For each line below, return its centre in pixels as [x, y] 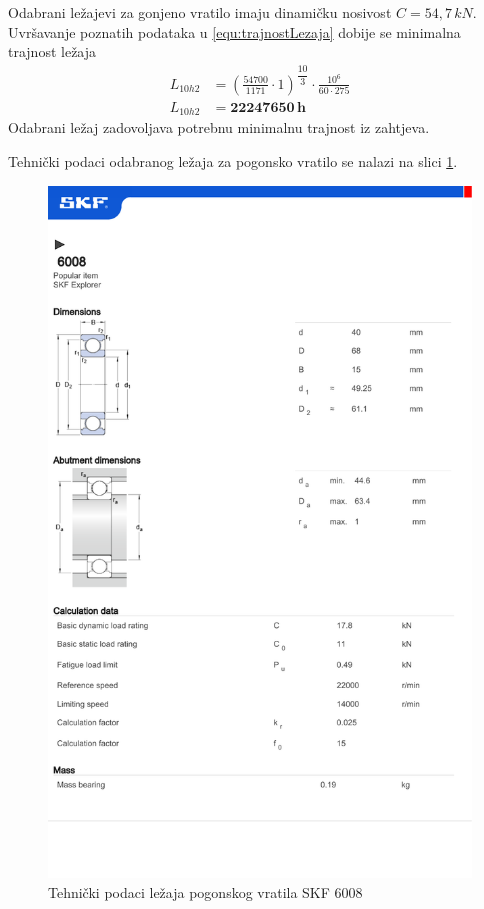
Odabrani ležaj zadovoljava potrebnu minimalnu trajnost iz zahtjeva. [219, 127]
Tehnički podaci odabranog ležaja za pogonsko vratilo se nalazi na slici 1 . [233, 161]
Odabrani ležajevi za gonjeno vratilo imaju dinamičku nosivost [200, 12]
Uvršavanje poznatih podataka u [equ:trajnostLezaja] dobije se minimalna [234, 31]
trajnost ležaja [52, 51]
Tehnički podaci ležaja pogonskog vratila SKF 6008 [205, 891]
